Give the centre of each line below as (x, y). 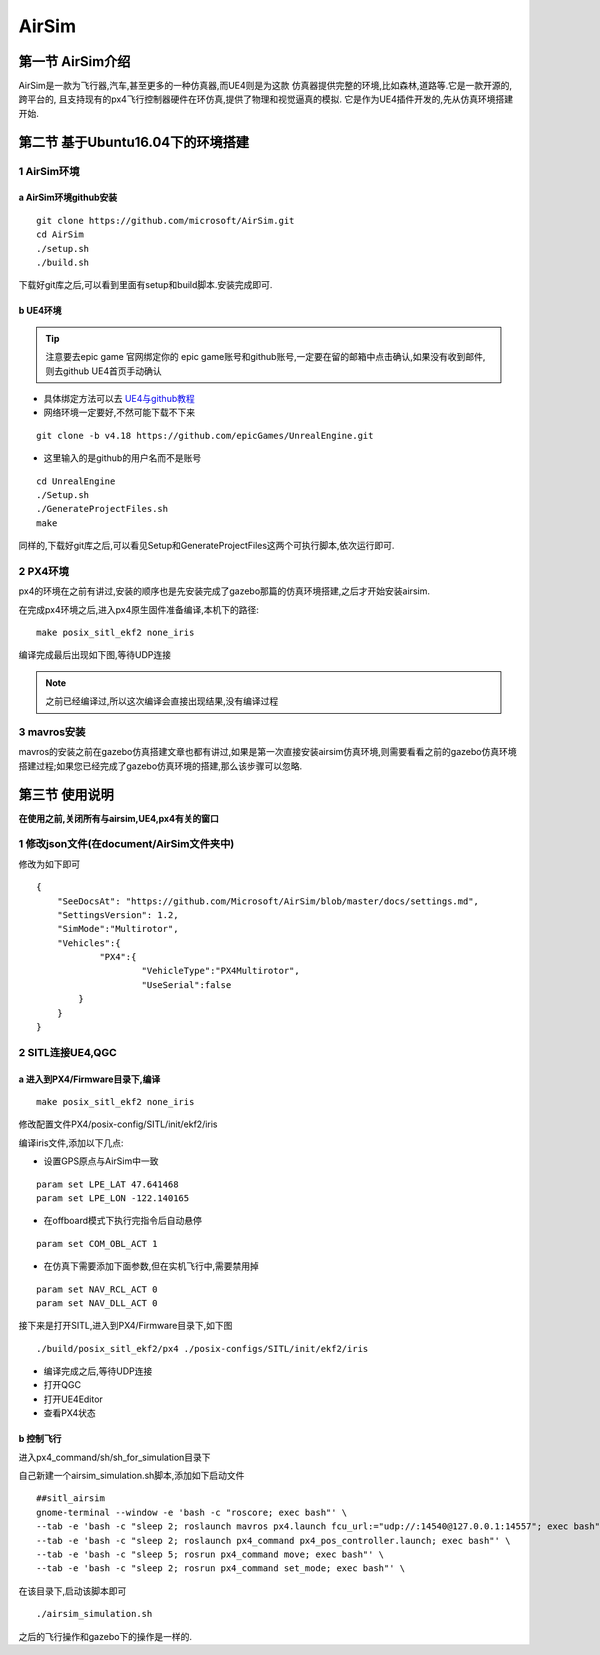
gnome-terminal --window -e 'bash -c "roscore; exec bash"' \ (192, 1512)
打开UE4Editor (73, 1399)
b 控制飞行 (40, 1439)
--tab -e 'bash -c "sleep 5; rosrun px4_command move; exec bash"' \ (210, 1554)
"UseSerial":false (186, 984)
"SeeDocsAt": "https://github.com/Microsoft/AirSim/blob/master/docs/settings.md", (268, 901)
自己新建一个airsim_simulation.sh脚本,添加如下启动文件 (131, 1476)
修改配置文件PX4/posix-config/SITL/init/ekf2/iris (118, 1124)
